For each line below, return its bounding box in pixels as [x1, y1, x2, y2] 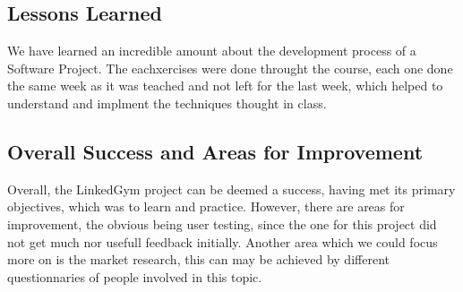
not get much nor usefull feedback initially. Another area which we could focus [7, 232, 438, 251]
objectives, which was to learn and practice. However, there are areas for [7, 197, 405, 216]
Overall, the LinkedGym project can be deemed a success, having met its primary [7, 179, 456, 198]
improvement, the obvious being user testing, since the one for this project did [7, 214, 437, 233]
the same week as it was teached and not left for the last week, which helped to [7, 76, 443, 95]
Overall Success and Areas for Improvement [7, 137, 424, 165]
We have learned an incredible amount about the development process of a [7, 41, 416, 60]
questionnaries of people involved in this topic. [7, 267, 262, 286]
